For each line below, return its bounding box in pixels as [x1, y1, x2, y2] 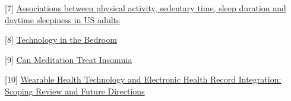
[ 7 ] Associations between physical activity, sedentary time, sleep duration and [5, 2, 286, 14]
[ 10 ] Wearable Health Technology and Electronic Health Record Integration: [5, 73, 281, 86]
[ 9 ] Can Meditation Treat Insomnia [5, 53, 132, 65]
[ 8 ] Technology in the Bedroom [5, 33, 117, 46]
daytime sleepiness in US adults [5, 13, 120, 26]
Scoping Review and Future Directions [5, 84, 145, 97]
